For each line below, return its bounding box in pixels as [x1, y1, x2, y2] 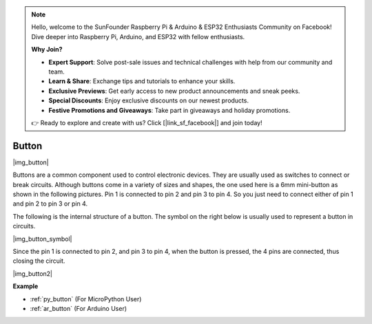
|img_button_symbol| [12, 235, 72, 243]
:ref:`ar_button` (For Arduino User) [30, 304, 127, 312]
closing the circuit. [12, 257, 65, 265]
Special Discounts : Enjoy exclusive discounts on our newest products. [48, 96, 249, 105]
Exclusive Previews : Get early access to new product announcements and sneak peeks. [48, 87, 300, 95]
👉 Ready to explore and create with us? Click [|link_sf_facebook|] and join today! [31, 118, 262, 127]
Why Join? [31, 45, 63, 54]
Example [12, 282, 39, 290]
